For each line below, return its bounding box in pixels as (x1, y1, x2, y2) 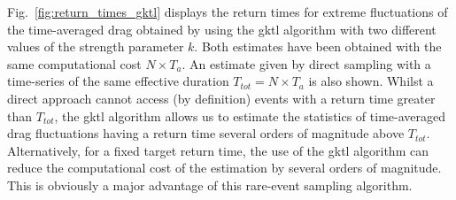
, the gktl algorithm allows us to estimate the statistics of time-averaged (54, 106, 446, 125)
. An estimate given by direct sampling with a (182, 54, 431, 73)
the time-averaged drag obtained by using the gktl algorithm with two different (7, 19, 437, 38)
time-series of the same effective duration (7, 72, 229, 90)
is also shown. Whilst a (308, 72, 434, 90)
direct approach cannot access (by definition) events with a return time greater (7, 88, 436, 107)
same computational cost (7, 54, 142, 73)
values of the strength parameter (7, 37, 184, 56)
